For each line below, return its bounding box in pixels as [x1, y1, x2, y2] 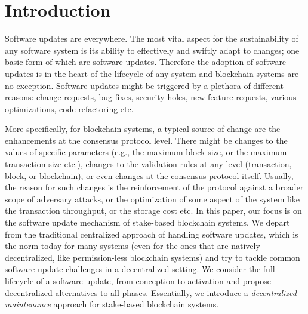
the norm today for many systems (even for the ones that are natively [5, 239, 260, 252]
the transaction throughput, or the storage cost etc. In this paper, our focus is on [5, 204, 302, 217]
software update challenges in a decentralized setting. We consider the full [5, 263, 275, 275]
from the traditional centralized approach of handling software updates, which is [5, 227, 298, 240]
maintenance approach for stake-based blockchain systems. [5, 298, 219, 310]
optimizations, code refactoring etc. [5, 102, 134, 115]
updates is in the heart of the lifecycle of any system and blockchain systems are [5, 67, 299, 79]
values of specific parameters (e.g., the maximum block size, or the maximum [5, 146, 287, 158]
